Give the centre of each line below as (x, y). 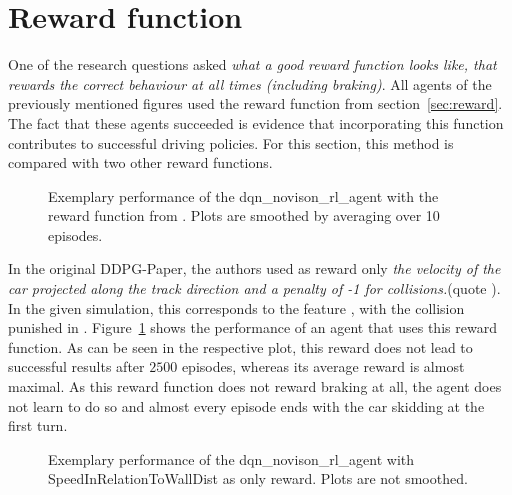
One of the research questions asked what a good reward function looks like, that (252, 64)
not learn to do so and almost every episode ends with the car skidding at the (246, 405)
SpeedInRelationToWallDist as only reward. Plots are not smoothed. (258, 478)
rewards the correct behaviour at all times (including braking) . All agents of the (250, 83)
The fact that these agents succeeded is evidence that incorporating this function (256, 122)
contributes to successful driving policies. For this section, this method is (231, 142)
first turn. (38, 425)
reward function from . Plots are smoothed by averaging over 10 (244, 215)
